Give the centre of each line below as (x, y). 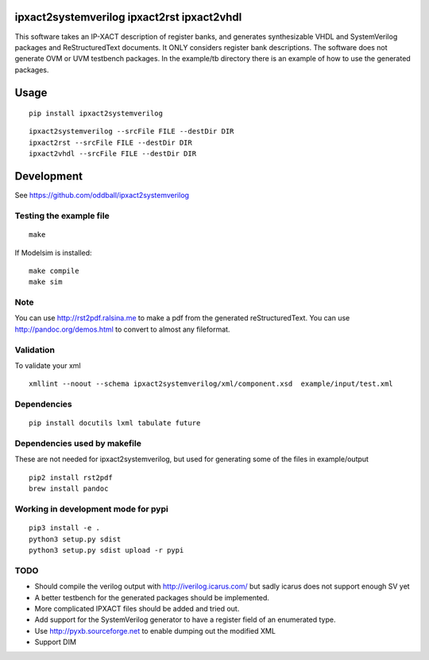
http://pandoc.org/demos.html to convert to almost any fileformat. (122, 329)
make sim (46, 282)
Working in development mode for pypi (91, 509)
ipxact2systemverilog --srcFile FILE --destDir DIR (131, 132)
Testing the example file (62, 215)
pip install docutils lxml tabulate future (115, 423)
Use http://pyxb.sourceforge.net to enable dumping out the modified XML (155, 631)
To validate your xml (48, 365)
